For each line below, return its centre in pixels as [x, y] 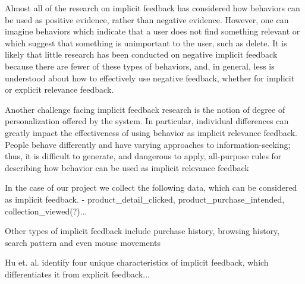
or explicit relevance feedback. [59, 89]
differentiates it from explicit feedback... [77, 274]
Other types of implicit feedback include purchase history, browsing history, [142, 231]
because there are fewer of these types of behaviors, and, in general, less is [140, 66]
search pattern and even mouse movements [83, 242]
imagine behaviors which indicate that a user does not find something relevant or [152, 31]
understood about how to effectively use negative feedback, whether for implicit [150, 78]
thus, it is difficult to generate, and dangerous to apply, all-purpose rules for [143, 156]
